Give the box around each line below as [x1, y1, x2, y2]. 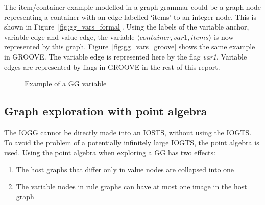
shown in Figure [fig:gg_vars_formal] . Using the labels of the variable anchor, [4, 21, 249, 32]
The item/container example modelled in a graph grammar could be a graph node [4, 2, 261, 12]
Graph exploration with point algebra [4, 103, 207, 119]
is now [213, 31, 234, 42]
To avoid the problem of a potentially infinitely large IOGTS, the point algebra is [4, 137, 259, 148]
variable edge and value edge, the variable [4, 31, 135, 42]
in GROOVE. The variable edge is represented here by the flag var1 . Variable [4, 51, 247, 62]
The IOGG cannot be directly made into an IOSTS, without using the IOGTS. [4, 127, 252, 137]
